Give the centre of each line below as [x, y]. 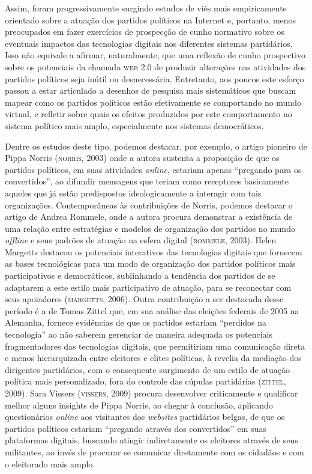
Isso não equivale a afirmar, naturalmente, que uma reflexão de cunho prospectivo [155, 55]
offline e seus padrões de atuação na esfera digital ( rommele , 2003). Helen [141, 240]
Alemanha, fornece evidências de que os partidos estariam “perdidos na [136, 322]
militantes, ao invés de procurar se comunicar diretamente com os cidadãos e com [154, 451]
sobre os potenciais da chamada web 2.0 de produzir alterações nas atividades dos [155, 66]
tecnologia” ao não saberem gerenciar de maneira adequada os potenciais [139, 334]
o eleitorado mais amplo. [50, 463]
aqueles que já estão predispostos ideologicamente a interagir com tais [133, 193]
